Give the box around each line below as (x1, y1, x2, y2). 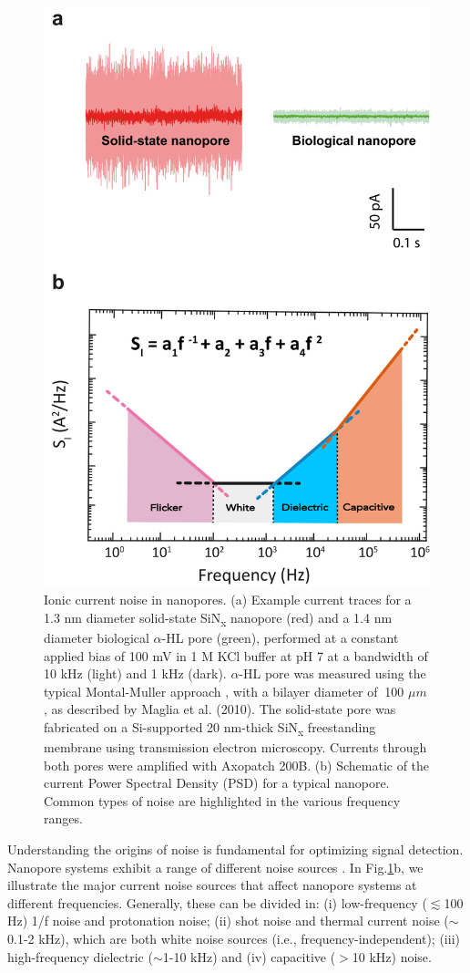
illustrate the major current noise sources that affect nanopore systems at (7, 875, 417, 895)
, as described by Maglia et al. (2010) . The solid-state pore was (44, 699, 396, 719)
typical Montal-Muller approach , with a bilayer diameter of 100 (44, 681, 404, 700)
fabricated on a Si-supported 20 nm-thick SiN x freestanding (44, 717, 376, 739)
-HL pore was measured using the (239, 664, 426, 683)
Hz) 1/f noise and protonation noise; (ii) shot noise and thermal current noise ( (7, 911, 449, 930)
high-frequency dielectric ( (7, 947, 153, 966)
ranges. (44, 809, 83, 828)
